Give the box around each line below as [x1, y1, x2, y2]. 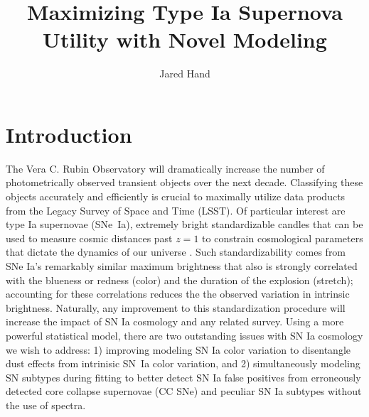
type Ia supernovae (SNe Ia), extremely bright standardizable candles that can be [6, 217, 363, 232]
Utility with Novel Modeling [43, 25, 327, 54]
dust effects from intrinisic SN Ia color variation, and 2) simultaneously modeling [6, 356, 360, 371]
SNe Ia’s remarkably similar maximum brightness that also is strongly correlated [6, 259, 358, 273]
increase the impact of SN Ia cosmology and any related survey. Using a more [6, 314, 344, 329]
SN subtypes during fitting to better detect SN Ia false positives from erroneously [6, 369, 361, 384]
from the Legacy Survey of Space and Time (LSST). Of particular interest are [6, 202, 346, 217]
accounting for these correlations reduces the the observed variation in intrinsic [6, 286, 350, 301]
